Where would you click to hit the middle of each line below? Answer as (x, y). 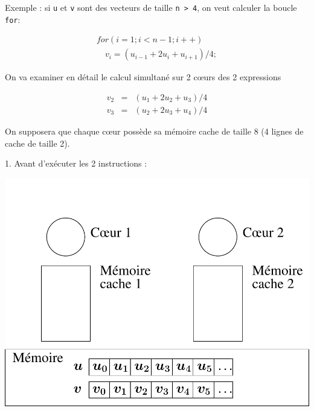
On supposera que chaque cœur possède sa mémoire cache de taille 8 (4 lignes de (154, 131)
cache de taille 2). (37, 143)
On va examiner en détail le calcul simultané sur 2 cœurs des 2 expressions (143, 77)
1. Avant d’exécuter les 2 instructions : (76, 163)
